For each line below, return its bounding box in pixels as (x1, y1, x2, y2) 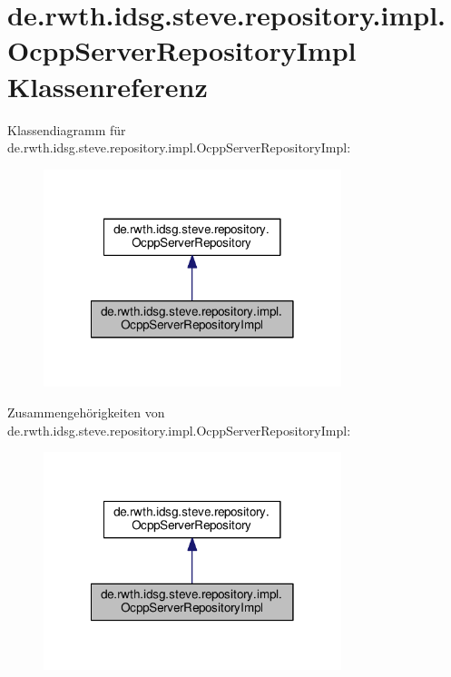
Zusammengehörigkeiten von (7, 403, 165, 422)
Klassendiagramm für (7, 120, 126, 139)
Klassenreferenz (7, 67, 208, 104)
